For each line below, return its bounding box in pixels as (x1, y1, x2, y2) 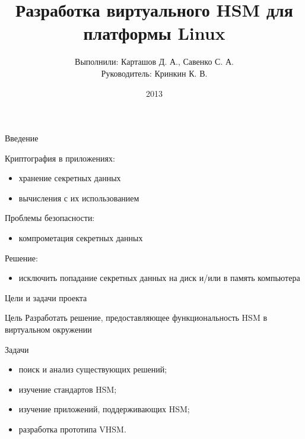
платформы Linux (83, 21, 225, 45)
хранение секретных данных (18, 172, 121, 184)
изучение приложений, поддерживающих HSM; (18, 403, 190, 415)
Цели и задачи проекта (5, 291, 87, 304)
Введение (5, 132, 39, 144)
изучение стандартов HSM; (18, 383, 117, 395)
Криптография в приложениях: (5, 151, 115, 164)
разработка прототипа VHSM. (18, 423, 126, 435)
